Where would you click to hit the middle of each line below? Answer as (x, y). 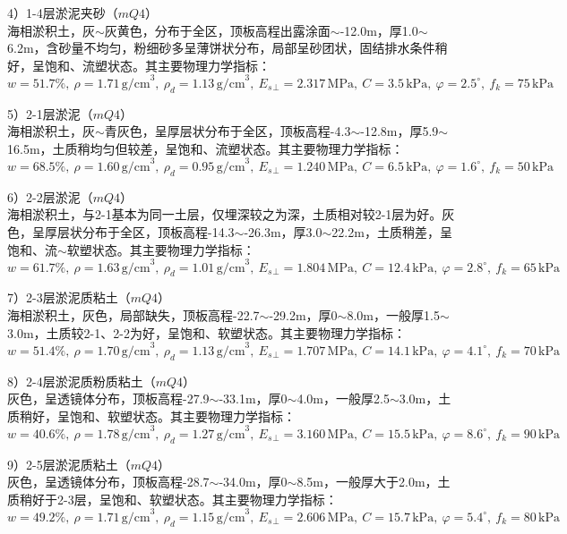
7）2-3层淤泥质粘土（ (69, 297)
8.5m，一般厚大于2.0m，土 (374, 482)
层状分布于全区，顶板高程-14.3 (146, 231)
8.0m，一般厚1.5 (393, 315)
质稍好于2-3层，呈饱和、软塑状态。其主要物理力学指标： (172, 499)
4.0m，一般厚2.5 (343, 398)
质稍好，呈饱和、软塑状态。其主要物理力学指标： (151, 415)
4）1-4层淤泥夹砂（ (63, 13)
